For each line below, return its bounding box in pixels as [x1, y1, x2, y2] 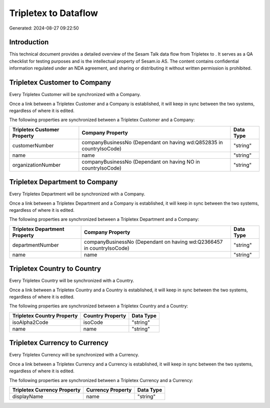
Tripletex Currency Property [12, 386, 81, 393]
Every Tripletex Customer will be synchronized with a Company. [9, 92, 141, 98]
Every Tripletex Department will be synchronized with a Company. [9, 191, 145, 197]
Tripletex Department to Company [9, 178, 118, 186]
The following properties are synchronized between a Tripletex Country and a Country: [9, 303, 188, 309]
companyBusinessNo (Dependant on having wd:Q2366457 [84, 238, 223, 245]
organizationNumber [12, 161, 61, 168]
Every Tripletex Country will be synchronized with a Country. [9, 278, 134, 284]
